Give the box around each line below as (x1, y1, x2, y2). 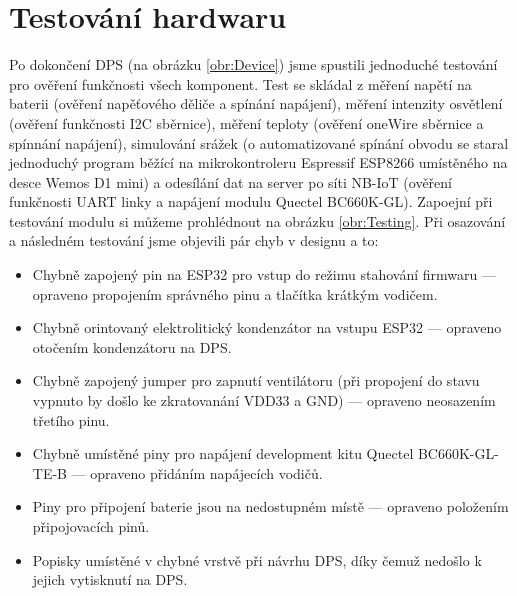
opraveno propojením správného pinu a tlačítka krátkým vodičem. (32, 283, 438, 304)
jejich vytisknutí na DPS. (32, 569, 188, 590)
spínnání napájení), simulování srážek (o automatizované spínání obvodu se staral (9, 132, 509, 153)
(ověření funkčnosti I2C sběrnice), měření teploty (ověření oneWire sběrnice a (9, 112, 484, 133)
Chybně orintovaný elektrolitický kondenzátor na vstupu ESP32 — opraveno (32, 317, 502, 338)
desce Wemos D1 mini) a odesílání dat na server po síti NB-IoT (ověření (9, 171, 453, 192)
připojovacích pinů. (32, 516, 150, 536)
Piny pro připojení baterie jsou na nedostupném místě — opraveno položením (32, 496, 509, 517)
